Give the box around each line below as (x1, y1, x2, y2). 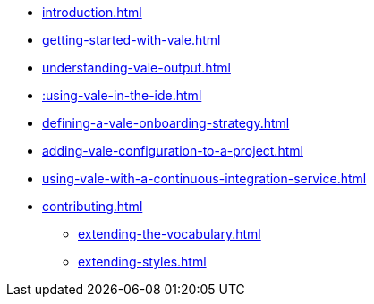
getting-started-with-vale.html (42, 32, 221, 47)
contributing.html (42, 198, 143, 214)
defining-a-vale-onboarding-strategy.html (42, 115, 290, 131)
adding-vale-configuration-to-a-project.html (42, 143, 303, 158)
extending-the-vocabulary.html (78, 226, 261, 241)
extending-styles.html (78, 254, 207, 269)
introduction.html (42, 4, 142, 20)
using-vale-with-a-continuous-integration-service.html (42, 171, 367, 186)
